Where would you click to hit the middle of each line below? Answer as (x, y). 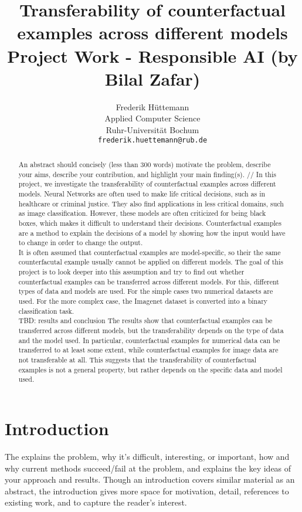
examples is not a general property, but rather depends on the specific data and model (150, 369)
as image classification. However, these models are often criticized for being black (142, 213)
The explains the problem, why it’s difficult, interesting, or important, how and (147, 456)
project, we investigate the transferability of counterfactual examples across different (147, 184)
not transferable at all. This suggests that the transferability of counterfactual (137, 360)
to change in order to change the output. (81, 243)
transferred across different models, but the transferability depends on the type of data (151, 330)
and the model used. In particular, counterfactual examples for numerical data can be (149, 340)
